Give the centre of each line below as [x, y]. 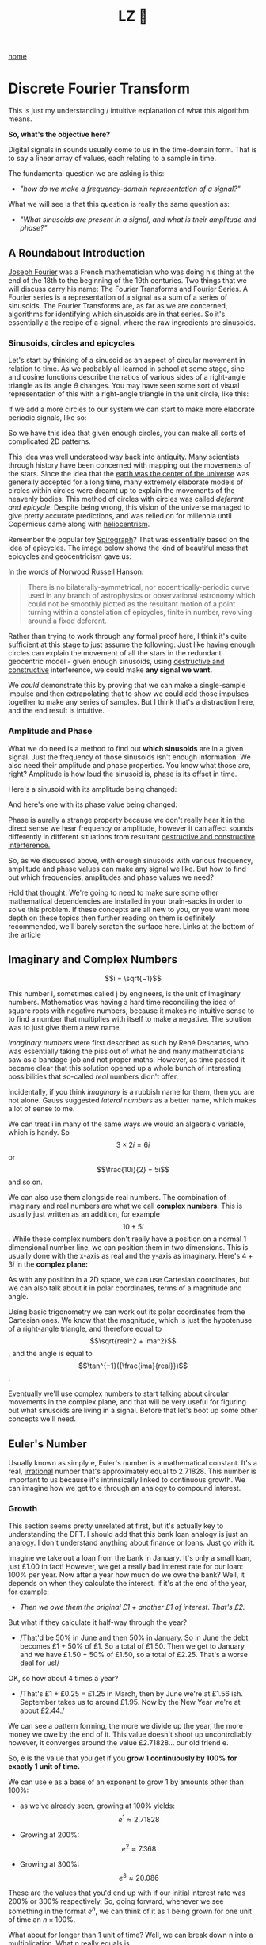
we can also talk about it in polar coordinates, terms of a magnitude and [125, 1288]
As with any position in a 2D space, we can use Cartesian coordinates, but [129, 1280]
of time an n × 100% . [42, 1920]
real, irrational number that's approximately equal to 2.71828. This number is [133, 1471]
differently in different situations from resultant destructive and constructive [132, 836]
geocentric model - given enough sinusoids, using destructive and [116, 662]
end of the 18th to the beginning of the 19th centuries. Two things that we [127, 280]
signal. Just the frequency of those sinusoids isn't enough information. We [129, 757]
